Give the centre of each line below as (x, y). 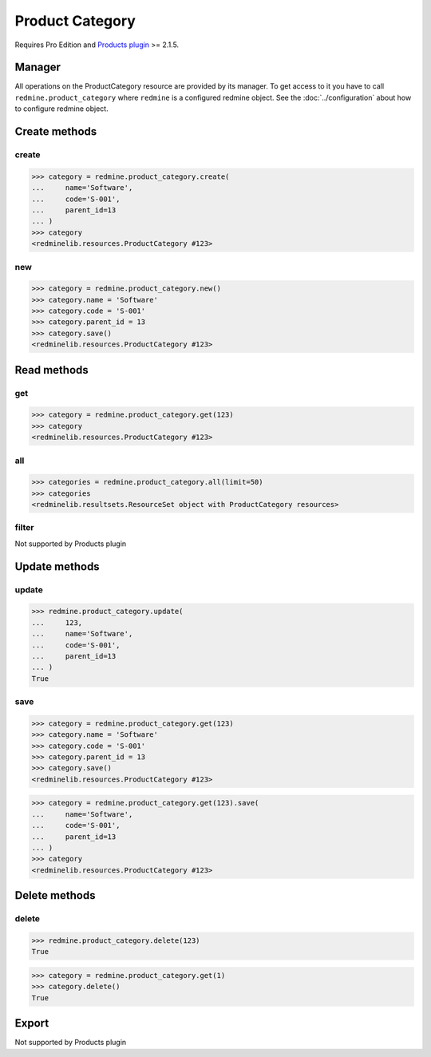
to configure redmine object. (61, 109)
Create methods (56, 132)
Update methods (57, 566)
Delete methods (55, 895)
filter (24, 528)
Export (32, 1023)
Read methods (52, 370)
